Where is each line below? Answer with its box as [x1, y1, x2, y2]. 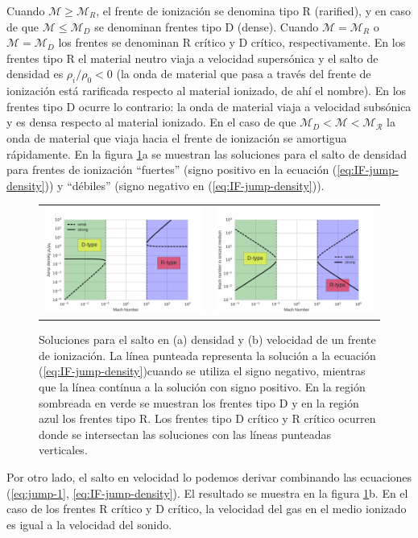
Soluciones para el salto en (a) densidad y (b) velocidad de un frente [39, 331, 376, 348]
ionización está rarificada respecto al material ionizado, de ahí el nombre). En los [6, 82, 407, 99]
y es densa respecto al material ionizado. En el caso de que [6, 114, 296, 130]
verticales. [39, 441, 88, 458]
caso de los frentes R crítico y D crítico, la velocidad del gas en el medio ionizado [6, 500, 407, 517]
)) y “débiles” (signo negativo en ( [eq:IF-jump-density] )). [44, 176, 325, 193]
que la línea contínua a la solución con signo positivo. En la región [39, 378, 366, 395]
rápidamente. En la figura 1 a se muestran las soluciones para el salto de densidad [6, 145, 408, 162]
